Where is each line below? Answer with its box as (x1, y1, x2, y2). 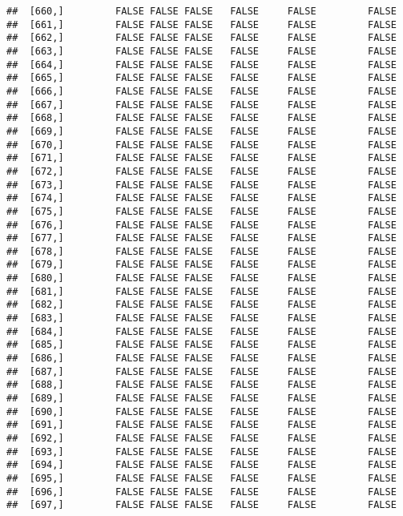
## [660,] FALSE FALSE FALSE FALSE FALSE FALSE (6, 6, 397, 17)
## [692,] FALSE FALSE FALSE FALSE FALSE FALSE (6, 433, 397, 444)
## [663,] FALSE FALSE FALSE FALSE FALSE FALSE (6, 45, 397, 57)
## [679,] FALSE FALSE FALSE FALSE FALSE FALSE (6, 259, 397, 271)
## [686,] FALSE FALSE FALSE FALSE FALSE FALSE (6, 353, 397, 365)
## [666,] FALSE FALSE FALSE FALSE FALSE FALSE (6, 85, 397, 97)
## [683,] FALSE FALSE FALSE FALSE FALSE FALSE (6, 312, 397, 325)
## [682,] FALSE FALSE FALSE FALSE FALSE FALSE (6, 299, 397, 311)
